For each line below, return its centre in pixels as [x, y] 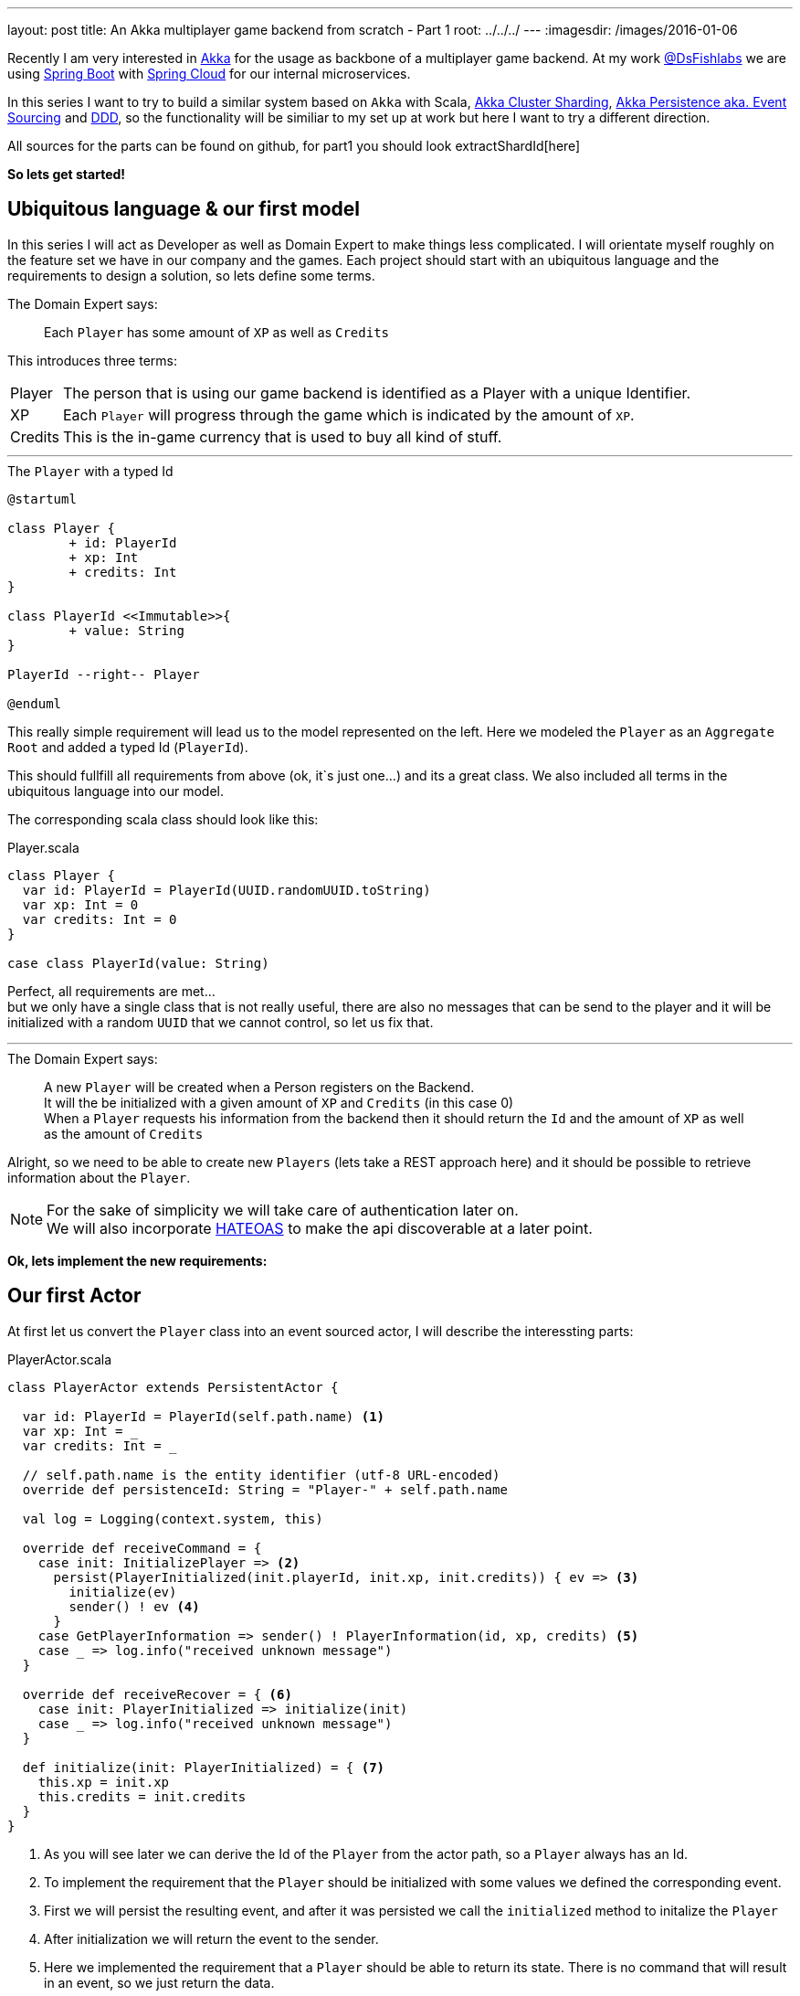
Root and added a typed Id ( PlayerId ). [128, 747]
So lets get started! [67, 174]
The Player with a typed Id [90, 471]
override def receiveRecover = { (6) [157, 1694]
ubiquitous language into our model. [116, 791]
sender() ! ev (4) [134, 1606]
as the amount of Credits [124, 1133]
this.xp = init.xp [104, 1782]
